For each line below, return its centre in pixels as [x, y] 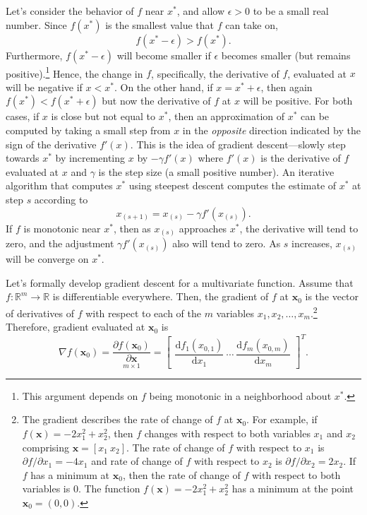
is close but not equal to [103, 116]
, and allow [200, 11]
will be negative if [44, 87]
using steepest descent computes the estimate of [233, 185]
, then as [132, 228]
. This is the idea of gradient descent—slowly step [238, 144]
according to [61, 199]
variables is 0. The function [81, 489]
